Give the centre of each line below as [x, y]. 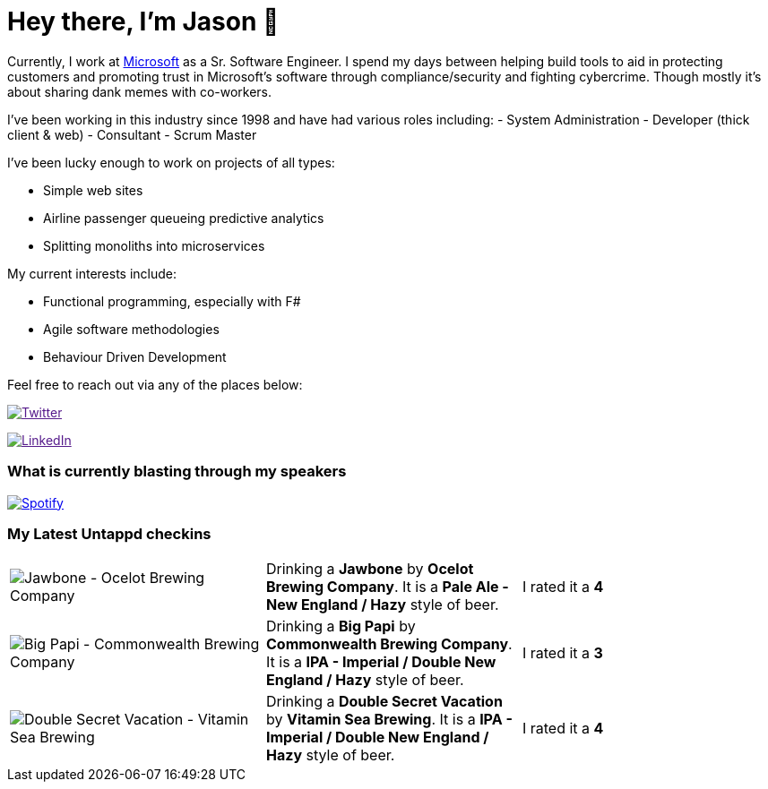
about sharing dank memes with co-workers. [140, 91]
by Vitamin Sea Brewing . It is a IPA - [389, 720]
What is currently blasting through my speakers [177, 472]
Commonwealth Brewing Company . [389, 644]
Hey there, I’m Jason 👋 [143, 21]
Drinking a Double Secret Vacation [384, 702]
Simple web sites [93, 190]
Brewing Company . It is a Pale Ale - [387, 587]
